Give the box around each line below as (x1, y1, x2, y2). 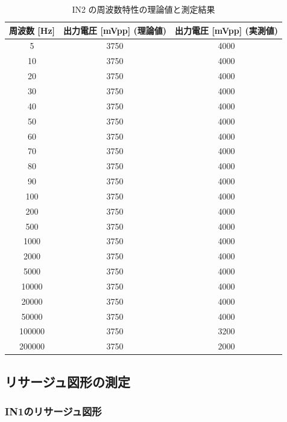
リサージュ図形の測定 (5, 372, 131, 391)
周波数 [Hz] (9, 24, 55, 36)
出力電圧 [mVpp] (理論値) (63, 24, 167, 36)
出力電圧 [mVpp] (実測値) (175, 24, 278, 36)
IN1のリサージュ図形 (5, 404, 102, 419)
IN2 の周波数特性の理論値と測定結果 (72, 3, 215, 15)
